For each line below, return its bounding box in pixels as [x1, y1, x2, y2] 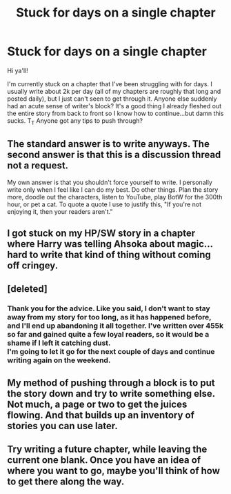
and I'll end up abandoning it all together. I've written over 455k [7, 321, 224, 330]
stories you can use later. [7, 419, 119, 432]
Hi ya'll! [7, 66, 29, 75]
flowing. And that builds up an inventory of [7, 409, 194, 421]
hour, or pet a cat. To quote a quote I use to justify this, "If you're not [7, 200, 202, 208]
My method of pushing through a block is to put [7, 377, 215, 388]
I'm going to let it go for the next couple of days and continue [7, 347, 215, 357]
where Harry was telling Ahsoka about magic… [7, 238, 214, 250]
